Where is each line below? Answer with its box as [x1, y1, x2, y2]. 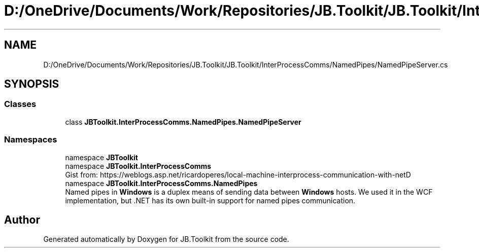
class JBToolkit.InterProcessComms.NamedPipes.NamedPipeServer [65, 117, 301, 126]
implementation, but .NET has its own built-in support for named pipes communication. [65, 196, 356, 205]
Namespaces [4, 134, 57, 145]
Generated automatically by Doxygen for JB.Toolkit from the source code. [43, 235, 289, 244]
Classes [4, 99, 37, 110]
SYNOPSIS [4, 78, 59, 91]
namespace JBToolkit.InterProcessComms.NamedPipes [65, 178, 258, 188]
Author [4, 213, 40, 226]
